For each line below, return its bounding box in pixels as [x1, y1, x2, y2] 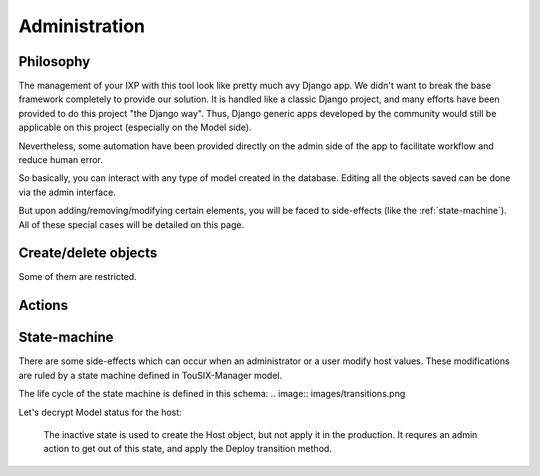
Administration [18, 15, 145, 37]
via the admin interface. [18, 186, 117, 198]
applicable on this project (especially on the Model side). [18, 121, 252, 134]
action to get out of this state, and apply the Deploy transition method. [43, 443, 332, 455]
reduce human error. [18, 154, 104, 166]
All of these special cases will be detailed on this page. [18, 218, 245, 230]
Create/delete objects [18, 245, 158, 262]
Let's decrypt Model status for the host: [18, 406, 182, 418]
